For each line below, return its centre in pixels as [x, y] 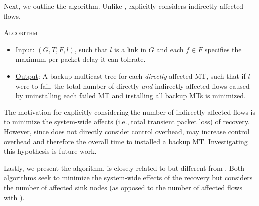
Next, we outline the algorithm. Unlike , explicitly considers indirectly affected [124, 6]
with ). [14, 197]
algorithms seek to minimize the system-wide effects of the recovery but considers [128, 177]
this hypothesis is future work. [50, 151]
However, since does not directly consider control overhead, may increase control [127, 131]
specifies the [223, 49]
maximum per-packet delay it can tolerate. [81, 59]
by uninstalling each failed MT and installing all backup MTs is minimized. [130, 95]
